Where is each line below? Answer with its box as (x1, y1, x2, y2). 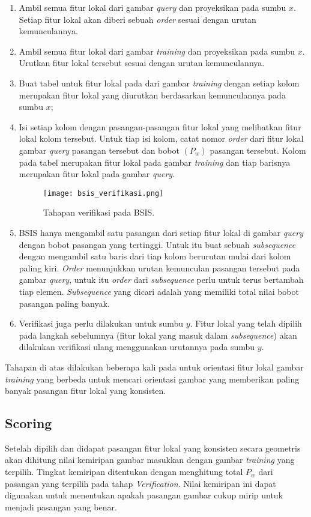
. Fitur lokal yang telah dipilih (190, 317, 302, 330)
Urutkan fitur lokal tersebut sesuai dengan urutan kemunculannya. (19, 56, 265, 69)
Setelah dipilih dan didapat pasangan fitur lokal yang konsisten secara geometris (5, 441, 301, 454)
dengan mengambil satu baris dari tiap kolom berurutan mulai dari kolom (19, 250, 291, 262)
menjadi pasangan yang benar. (5, 500, 117, 513)
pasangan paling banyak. (19, 297, 110, 309)
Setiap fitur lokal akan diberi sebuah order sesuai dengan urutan (19, 13, 256, 25)
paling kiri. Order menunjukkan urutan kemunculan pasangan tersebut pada (19, 261, 300, 274)
